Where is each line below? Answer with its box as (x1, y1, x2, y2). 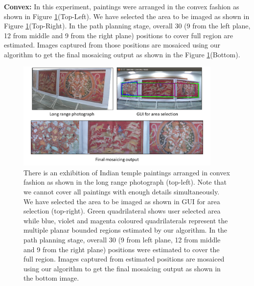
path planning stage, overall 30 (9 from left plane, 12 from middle (23, 235, 221, 245)
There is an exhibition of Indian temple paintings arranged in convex (23, 167, 230, 177)
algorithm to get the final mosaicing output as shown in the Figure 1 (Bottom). (4, 49, 240, 59)
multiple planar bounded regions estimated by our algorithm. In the (23, 225, 228, 235)
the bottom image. (23, 273, 79, 283)
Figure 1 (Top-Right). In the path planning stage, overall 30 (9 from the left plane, (4, 21, 251, 31)
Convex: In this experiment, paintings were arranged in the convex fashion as (4, 1, 239, 11)
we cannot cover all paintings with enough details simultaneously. (23, 187, 220, 197)
